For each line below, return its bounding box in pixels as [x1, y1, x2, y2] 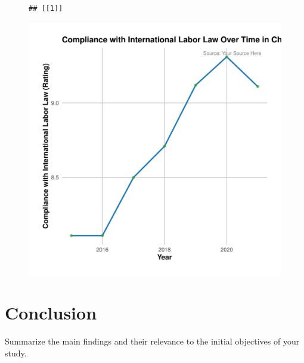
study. [5, 346, 27, 359]
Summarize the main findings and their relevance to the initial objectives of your [5, 335, 300, 348]
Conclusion [5, 300, 97, 325]
